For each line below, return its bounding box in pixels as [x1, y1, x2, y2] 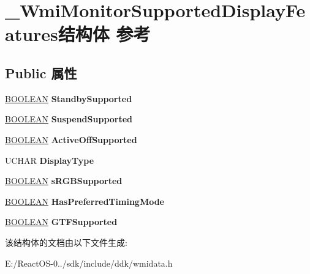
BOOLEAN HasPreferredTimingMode [5, 194, 164, 207]
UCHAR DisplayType [5, 154, 94, 166]
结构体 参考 [58, 21, 151, 46]
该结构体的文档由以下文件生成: [5, 235, 127, 248]
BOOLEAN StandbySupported [5, 92, 132, 105]
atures [5, 21, 58, 46]
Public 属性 [5, 63, 77, 82]
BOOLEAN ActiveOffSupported [5, 133, 137, 146]
